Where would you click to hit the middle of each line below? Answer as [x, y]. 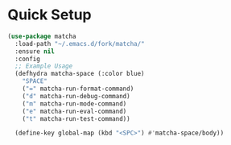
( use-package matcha [42, 36]
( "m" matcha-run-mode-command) [74, 104]
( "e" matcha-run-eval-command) [74, 111]
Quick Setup [49, 15]
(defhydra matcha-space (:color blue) [80, 74]
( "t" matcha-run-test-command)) [76, 118]
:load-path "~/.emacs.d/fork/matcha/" [80, 43]
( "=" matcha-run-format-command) [78, 89]
